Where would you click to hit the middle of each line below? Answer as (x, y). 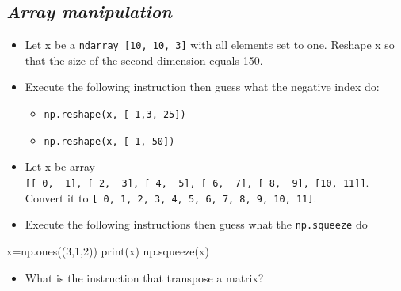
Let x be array (60, 166)
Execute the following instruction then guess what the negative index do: (202, 87)
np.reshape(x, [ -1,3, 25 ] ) (115, 115)
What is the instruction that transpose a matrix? (144, 277)
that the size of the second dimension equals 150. (144, 60)
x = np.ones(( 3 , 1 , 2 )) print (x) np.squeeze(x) (108, 250)
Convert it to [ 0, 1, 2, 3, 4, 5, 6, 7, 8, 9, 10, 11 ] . (171, 197)
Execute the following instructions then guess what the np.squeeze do (196, 224)
